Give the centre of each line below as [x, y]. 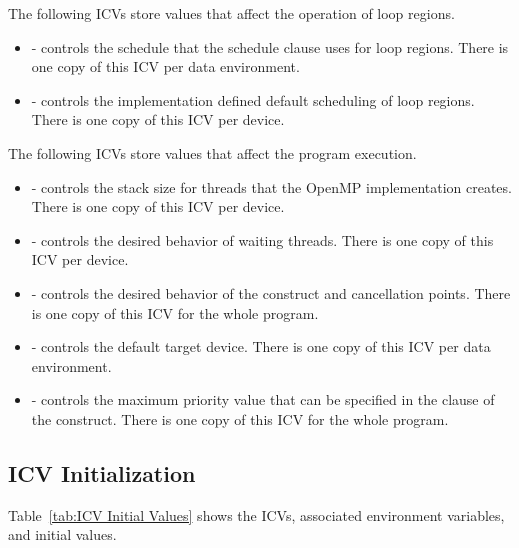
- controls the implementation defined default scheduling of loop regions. [253, 99]
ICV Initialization [102, 472]
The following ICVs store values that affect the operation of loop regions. [231, 13]
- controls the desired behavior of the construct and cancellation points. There [271, 292]
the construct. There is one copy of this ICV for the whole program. [240, 418]
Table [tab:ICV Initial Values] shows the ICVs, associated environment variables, [256, 514]
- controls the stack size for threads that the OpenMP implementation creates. [271, 186]
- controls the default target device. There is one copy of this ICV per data [261, 346]
